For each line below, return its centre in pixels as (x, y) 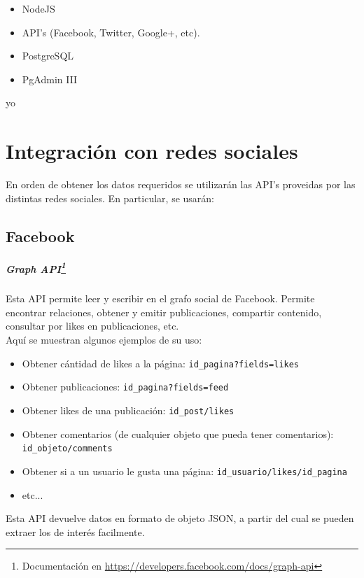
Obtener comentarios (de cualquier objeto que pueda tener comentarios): (178, 433)
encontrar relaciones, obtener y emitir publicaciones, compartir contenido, (164, 312)
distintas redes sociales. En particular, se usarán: (110, 198)
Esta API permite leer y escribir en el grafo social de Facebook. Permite (160, 298)
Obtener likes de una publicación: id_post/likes (128, 410)
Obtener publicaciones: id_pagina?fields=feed (125, 387)
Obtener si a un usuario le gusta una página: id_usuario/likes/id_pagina (184, 471)
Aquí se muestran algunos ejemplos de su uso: (104, 340)
